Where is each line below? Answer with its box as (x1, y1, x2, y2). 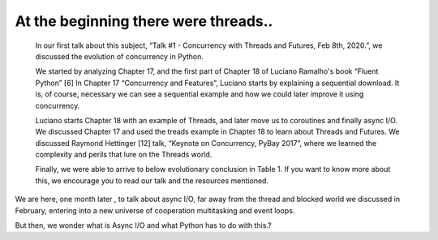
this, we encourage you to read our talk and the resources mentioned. (35, 175, 269, 186)
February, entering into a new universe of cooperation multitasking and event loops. (15, 205, 295, 215)
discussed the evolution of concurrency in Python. (35, 51, 204, 61)
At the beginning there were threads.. (15, 12, 273, 30)
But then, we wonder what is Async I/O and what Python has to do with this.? (15, 221, 272, 230)
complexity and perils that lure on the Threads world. (35, 150, 213, 160)
